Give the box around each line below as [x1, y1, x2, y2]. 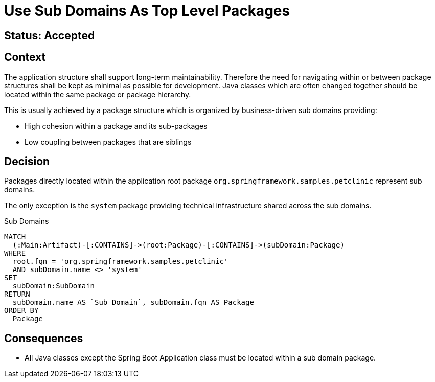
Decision [4, 155, 50, 168]
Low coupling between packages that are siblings [25, 137, 192, 146]
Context [4, 51, 46, 64]
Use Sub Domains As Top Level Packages [4, 2, 290, 19]
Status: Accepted [4, 29, 95, 42]
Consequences [4, 331, 83, 345]
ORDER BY [4, 306, 39, 315]
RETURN [4, 290, 30, 299]
